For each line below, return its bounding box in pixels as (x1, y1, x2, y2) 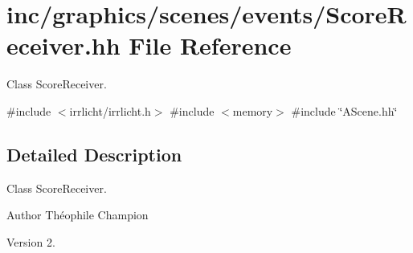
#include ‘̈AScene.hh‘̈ (291, 102, 398, 119)
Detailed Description (6, 141, 182, 166)
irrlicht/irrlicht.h (69, 102, 151, 119)
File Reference (129, 29, 292, 62)
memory (232, 102, 273, 119)
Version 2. (6, 233, 55, 250)
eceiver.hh (6, 29, 121, 62)
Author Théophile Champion (6, 206, 149, 223)
